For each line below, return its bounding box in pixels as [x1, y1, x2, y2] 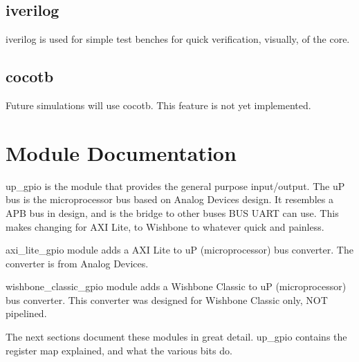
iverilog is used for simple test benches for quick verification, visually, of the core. [6, 32, 350, 46]
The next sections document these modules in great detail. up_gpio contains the [6, 330, 347, 344]
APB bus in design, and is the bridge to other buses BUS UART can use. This [6, 205, 339, 220]
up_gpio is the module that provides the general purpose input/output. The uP [6, 178, 345, 193]
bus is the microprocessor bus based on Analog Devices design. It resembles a [6, 192, 333, 207]
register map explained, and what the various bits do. [6, 343, 232, 357]
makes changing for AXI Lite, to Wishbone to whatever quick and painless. [6, 219, 324, 234]
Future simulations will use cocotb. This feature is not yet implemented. [6, 98, 311, 112]
